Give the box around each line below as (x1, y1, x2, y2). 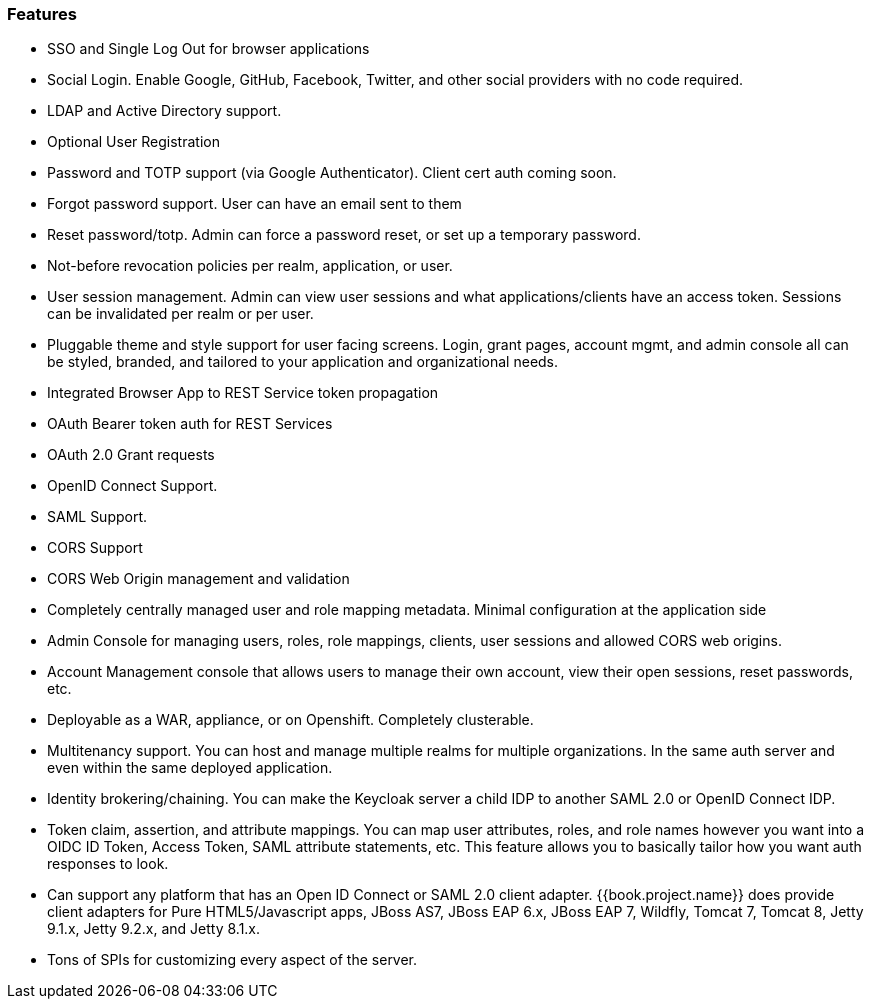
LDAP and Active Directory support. (47, 102, 282, 120)
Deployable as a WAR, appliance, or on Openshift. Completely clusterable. (47, 711, 534, 729)
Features (7, 4, 77, 24)
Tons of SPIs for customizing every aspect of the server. (47, 951, 418, 969)
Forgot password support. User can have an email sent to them (47, 195, 462, 213)
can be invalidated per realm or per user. (47, 305, 314, 323)
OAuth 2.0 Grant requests (47, 446, 215, 464)
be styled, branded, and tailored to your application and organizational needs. (47, 353, 559, 371)
